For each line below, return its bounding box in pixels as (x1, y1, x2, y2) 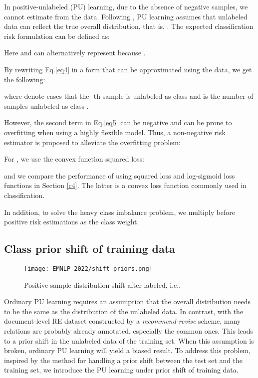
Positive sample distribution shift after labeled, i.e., (24, 279, 181, 290)
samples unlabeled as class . (4, 100, 89, 111)
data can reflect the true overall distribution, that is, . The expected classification (4, 21, 254, 31)
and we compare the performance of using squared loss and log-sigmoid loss (4, 170, 235, 181)
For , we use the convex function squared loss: (4, 154, 144, 164)
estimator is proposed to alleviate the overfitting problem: (4, 137, 181, 147)
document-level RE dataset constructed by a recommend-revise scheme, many (4, 316, 241, 326)
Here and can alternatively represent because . (4, 47, 146, 58)
